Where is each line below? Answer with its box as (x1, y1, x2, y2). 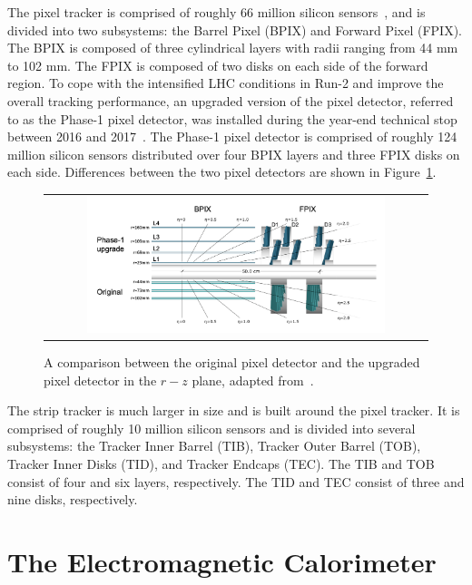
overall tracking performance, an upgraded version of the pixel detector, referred (7, 91, 454, 110)
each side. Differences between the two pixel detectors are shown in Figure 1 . (7, 162, 437, 181)
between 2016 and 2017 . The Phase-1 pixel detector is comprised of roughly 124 (7, 127, 457, 146)
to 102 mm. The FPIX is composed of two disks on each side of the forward (7, 55, 428, 74)
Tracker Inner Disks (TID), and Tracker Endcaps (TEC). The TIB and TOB (7, 453, 435, 473)
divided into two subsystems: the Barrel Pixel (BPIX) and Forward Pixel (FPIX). (7, 20, 462, 39)
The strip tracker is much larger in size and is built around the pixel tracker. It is (7, 401, 460, 420)
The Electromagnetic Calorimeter (7, 542, 437, 580)
